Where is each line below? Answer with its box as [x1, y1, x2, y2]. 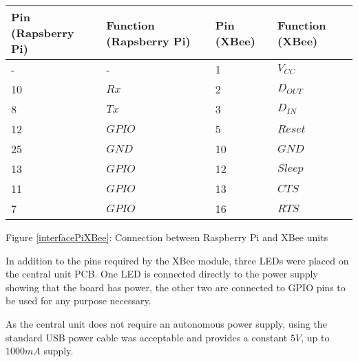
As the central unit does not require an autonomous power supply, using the [6, 316, 327, 330]
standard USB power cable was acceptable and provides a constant [6, 330, 288, 344]
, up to [301, 330, 330, 344]
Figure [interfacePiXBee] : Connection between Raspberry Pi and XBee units [6, 230, 328, 244]
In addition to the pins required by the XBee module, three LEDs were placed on [6, 253, 349, 267]
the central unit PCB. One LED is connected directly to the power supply [6, 267, 318, 281]
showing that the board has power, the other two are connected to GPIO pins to [6, 280, 346, 294]
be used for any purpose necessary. [6, 293, 151, 308]
